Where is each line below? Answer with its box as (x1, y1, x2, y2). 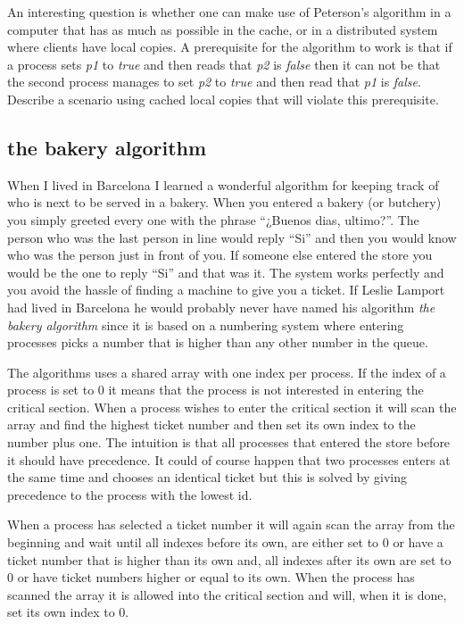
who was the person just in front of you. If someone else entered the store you (7, 245, 433, 264)
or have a (393, 533, 443, 552)
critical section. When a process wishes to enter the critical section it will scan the (7, 397, 457, 416)
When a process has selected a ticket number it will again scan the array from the (7, 515, 455, 534)
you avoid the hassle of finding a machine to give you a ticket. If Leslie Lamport (7, 280, 445, 299)
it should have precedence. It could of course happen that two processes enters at (7, 450, 451, 469)
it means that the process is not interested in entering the (108, 380, 424, 399)
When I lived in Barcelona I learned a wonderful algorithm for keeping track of (7, 175, 439, 194)
